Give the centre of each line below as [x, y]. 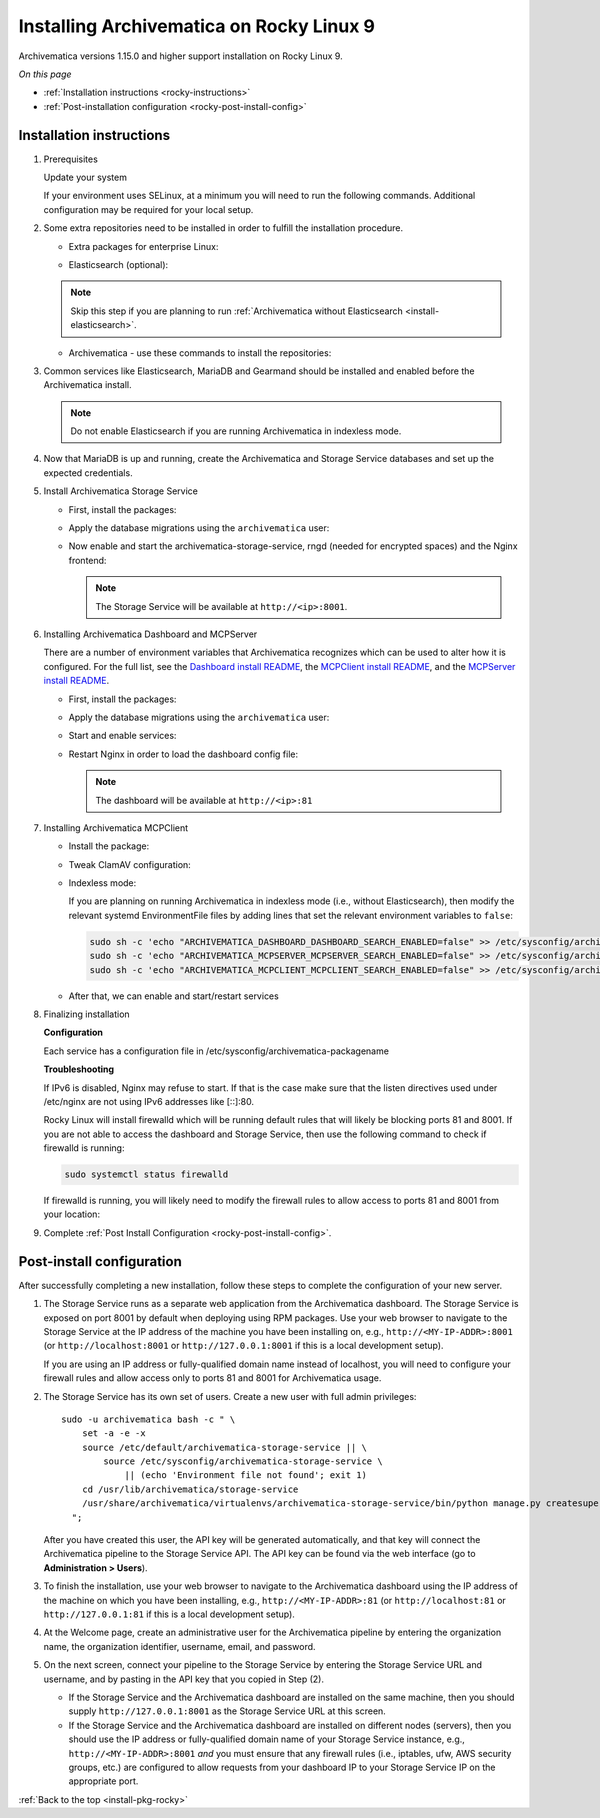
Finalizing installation [86, 1014]
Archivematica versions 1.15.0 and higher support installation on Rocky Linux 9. [181, 56]
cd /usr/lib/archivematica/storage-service [190, 1489]
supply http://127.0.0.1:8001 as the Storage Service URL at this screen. [227, 1711]
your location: [71, 1214]
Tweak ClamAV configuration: [130, 864]
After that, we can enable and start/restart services [173, 996]
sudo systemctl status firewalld [146, 1174]
